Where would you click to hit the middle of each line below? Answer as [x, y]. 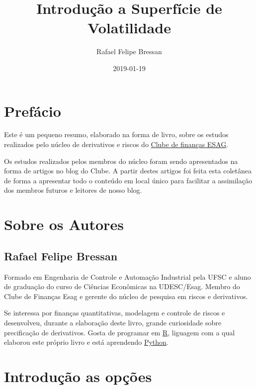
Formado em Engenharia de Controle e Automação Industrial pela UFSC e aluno [128, 276]
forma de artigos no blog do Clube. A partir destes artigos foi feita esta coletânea [128, 171]
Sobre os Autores [64, 224]
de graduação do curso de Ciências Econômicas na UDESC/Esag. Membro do [122, 286]
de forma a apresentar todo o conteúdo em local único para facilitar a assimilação [128, 180]
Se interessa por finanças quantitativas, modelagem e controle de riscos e [115, 313]
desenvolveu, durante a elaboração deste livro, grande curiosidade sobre [113, 322]
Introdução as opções [78, 376]
